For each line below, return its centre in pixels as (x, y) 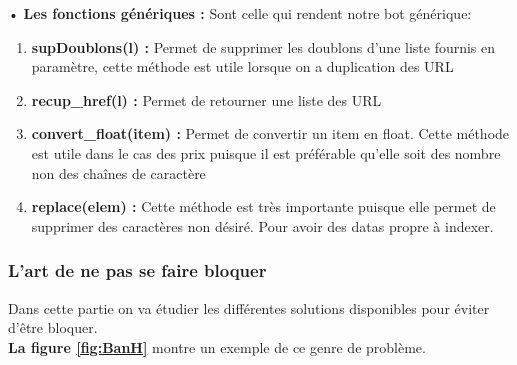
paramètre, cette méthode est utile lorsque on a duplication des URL (242, 66)
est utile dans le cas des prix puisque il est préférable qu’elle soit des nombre (266, 152)
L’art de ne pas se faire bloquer (137, 270)
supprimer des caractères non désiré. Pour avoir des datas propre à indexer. (262, 225)
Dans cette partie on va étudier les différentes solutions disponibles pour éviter (249, 307)
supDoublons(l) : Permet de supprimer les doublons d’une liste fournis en (263, 46)
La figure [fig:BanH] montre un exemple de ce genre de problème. (217, 346)
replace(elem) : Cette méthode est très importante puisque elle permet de (263, 206)
